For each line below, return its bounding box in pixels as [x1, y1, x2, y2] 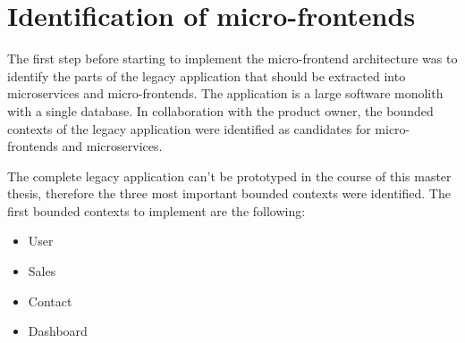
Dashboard [28, 322, 88, 340]
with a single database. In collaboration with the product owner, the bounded [7, 101, 434, 120]
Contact [28, 291, 72, 310]
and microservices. [62, 137, 163, 155]
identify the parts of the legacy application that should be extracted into [7, 66, 406, 85]
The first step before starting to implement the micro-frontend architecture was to [7, 49, 458, 68]
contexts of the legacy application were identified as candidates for [7, 119, 371, 138]
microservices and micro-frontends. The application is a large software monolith [7, 84, 444, 103]
